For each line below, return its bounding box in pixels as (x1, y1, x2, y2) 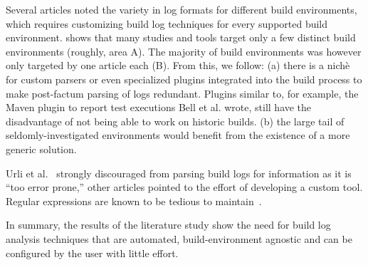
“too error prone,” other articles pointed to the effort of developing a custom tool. (6, 180, 363, 194)
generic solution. (6, 141, 77, 156)
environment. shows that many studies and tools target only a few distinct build (6, 30, 356, 45)
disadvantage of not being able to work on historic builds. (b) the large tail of (6, 113, 345, 128)
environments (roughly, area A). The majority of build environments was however (6, 43, 362, 58)
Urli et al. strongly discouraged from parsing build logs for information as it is (6, 165, 352, 180)
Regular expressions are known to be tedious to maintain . (6, 193, 262, 208)
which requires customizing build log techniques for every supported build (6, 16, 328, 31)
